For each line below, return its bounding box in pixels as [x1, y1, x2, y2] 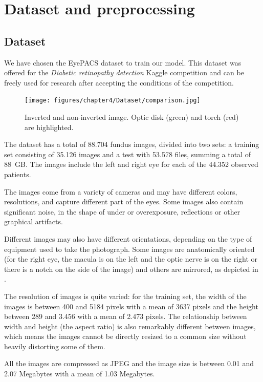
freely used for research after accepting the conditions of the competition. [4, 77, 234, 88]
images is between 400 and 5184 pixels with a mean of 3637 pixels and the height [4, 301, 258, 311]
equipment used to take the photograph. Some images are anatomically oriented [4, 243, 255, 254]
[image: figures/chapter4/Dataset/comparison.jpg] [25, 97, 201, 104]
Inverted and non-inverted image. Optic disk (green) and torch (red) [25, 112, 239, 122]
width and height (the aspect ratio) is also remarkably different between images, [4, 321, 256, 331]
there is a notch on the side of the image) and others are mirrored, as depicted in [4, 263, 258, 274]
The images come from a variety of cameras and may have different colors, [4, 186, 237, 197]
